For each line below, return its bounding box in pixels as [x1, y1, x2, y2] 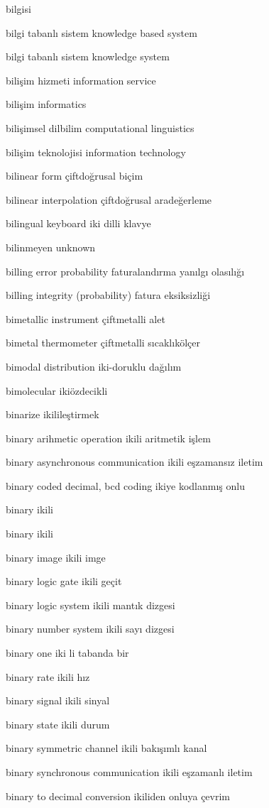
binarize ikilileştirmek [6, 407, 99, 422]
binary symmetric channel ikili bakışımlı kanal [6, 741, 207, 755]
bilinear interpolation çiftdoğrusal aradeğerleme [6, 192, 212, 207]
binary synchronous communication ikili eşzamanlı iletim [6, 765, 253, 779]
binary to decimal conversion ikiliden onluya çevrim [6, 788, 230, 803]
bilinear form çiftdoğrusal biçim [6, 168, 143, 183]
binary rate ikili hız [6, 669, 90, 684]
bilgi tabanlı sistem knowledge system [6, 49, 170, 64]
